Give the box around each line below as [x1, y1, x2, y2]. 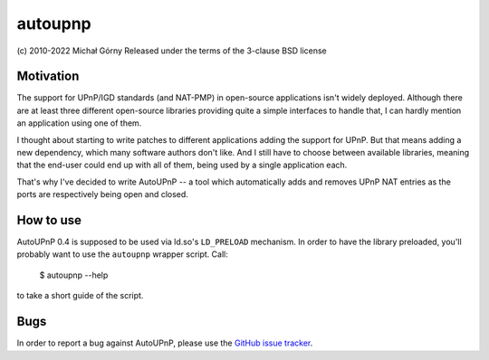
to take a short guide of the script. [16, 290, 144, 301]
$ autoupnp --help [39, 270, 109, 280]
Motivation [16, 69, 80, 84]
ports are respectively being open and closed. [16, 189, 189, 200]
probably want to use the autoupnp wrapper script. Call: [16, 249, 228, 260]
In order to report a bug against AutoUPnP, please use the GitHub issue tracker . [16, 337, 313, 348]
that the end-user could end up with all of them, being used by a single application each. [16, 159, 348, 171]
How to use [16, 213, 81, 228]
